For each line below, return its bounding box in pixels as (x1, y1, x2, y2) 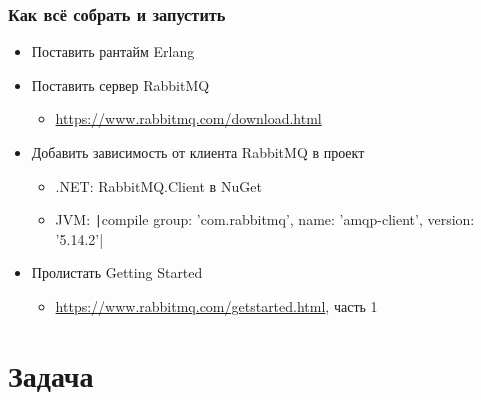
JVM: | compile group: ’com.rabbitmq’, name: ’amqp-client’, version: (55, 209, 475, 230)
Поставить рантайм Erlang (31, 41, 195, 62)
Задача (8, 354, 94, 395)
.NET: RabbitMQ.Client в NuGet (55, 175, 262, 196)
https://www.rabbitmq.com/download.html (55, 108, 322, 129)
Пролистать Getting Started (31, 262, 203, 283)
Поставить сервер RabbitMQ (31, 74, 210, 95)
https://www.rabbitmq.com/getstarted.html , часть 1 (55, 296, 378, 317)
